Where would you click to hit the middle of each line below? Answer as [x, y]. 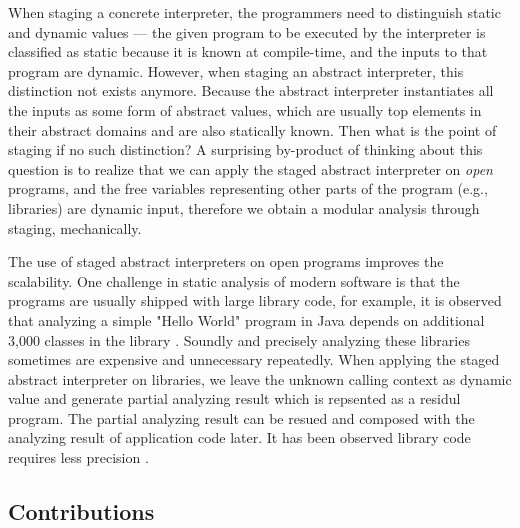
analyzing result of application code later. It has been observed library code [239, 437]
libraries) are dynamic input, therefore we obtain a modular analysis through [244, 207]
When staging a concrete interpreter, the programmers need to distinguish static [254, 12]
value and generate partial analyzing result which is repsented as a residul [234, 398]
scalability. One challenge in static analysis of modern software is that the [234, 280]
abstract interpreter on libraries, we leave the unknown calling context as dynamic [260, 378]
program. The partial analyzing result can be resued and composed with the [241, 417]
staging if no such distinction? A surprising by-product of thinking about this [245, 149]
